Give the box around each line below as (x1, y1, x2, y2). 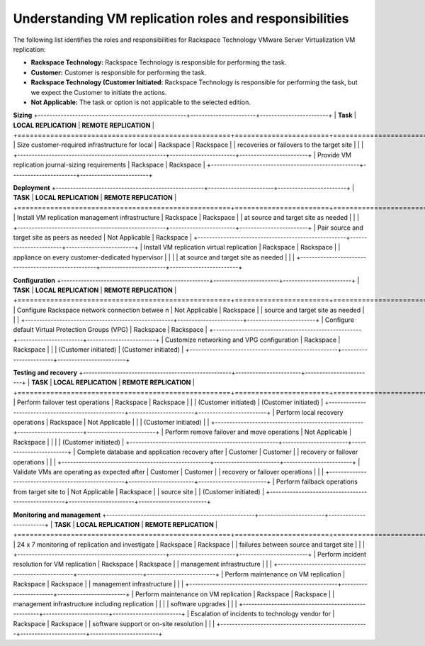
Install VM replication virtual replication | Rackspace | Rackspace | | (144, 243, 341, 252)
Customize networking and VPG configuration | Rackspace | (164, 335, 341, 344)
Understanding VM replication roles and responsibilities (13, 11, 349, 26)
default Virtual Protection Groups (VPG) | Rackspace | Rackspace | (13, 325, 208, 334)
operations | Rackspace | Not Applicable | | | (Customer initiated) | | (13, 418, 210, 426)
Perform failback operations (276, 477, 358, 486)
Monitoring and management (13, 511, 101, 519)
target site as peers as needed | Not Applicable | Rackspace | (13, 233, 193, 241)
